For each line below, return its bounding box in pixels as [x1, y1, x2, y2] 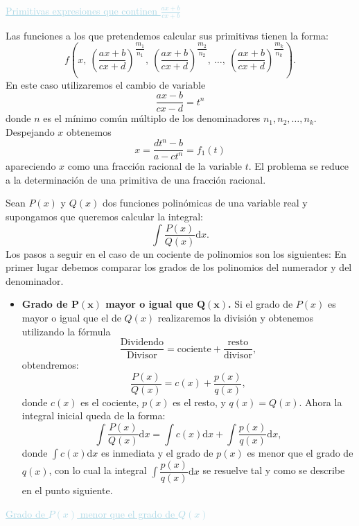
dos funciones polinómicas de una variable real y [102, 195, 308, 210]
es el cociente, [80, 394, 139, 409]
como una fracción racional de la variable [67, 159, 243, 173]
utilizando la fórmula [21, 324, 111, 338]
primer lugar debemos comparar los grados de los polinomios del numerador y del [6, 260, 352, 274]
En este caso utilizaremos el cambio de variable [6, 77, 206, 91]
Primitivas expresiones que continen [6, 3, 158, 17]
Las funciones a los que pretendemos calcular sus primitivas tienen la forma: [6, 28, 329, 42]
